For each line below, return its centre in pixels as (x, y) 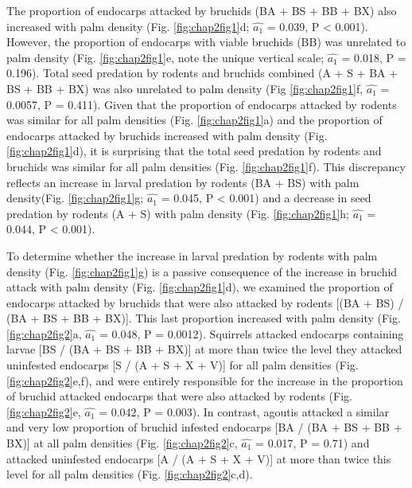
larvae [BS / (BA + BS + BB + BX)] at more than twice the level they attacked (204, 349)
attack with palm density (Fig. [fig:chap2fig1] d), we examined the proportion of (200, 287)
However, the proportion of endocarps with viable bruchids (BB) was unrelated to (206, 42)
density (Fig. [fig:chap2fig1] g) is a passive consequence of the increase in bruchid (202, 271)
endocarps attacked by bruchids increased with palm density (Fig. (167, 135)
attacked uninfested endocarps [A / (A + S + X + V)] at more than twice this (199, 458)
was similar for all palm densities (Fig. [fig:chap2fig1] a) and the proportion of (194, 120)
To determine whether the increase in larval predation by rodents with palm (192, 255)
